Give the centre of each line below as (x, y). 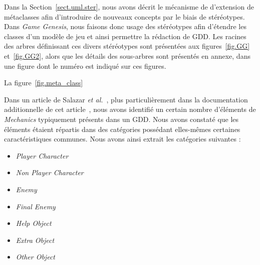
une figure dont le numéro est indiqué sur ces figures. (85, 65)
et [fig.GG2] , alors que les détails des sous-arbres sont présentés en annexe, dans (127, 55)
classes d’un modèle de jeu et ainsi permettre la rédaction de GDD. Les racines (125, 36)
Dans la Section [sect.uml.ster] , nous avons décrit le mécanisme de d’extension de (129, 7)
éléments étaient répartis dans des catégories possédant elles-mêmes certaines (122, 129)
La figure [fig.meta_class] (44, 83)
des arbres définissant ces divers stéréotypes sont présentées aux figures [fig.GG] (127, 46)
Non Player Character (50, 172)
